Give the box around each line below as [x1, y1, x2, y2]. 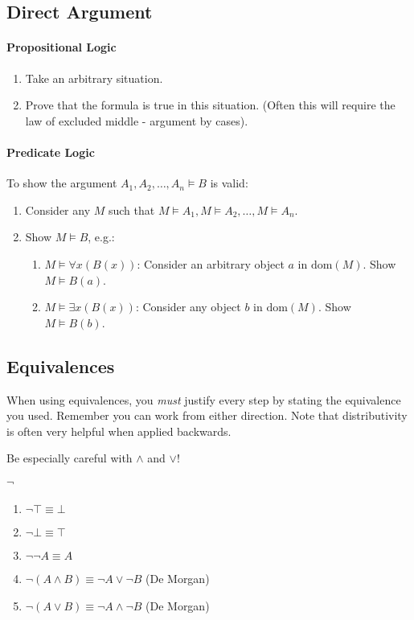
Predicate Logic [6, 143, 95, 160]
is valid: [210, 175, 248, 191]
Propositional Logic [6, 39, 117, 55]
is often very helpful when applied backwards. [6, 422, 232, 439]
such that [108, 201, 155, 218]
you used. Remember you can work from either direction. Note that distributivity [6, 407, 408, 424]
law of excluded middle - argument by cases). [25, 112, 248, 129]
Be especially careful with [6, 450, 133, 466]
